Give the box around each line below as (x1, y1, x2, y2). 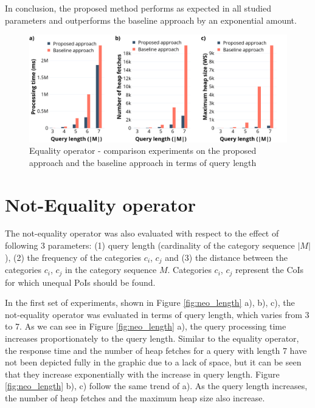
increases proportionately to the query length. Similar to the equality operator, (5, 331, 299, 344)
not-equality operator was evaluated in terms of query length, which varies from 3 (5, 308, 310, 320)
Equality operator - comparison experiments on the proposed (29, 144, 257, 157)
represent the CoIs (235, 263, 304, 276)
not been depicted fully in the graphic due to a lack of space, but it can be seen (5, 356, 302, 368)
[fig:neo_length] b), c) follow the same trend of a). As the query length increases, (5, 379, 308, 392)
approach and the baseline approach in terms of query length (29, 156, 257, 168)
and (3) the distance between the (165, 251, 288, 263)
